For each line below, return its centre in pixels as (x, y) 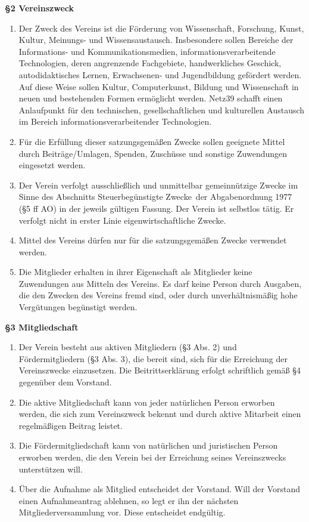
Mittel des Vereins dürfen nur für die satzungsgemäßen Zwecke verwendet (153, 240)
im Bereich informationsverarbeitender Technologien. (115, 121)
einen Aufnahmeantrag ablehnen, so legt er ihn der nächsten (129, 500)
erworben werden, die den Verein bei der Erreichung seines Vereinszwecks (152, 457)
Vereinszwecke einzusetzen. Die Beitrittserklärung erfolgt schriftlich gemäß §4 (160, 370)
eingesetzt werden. (52, 165)
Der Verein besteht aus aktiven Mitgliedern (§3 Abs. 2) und (128, 347)
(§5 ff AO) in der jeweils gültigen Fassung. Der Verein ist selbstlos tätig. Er (156, 208)
